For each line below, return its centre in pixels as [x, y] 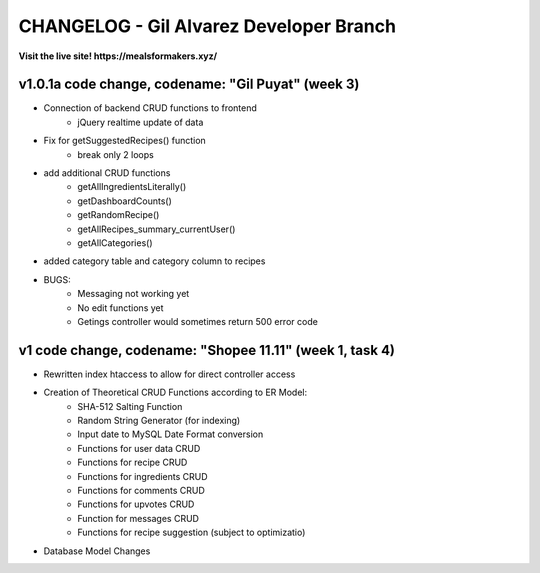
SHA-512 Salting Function [130, 406]
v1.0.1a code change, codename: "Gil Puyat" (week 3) [189, 84]
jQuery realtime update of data [140, 122]
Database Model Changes [97, 551]
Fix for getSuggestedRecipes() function [125, 141]
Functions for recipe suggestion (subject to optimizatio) [191, 532]
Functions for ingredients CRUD [143, 476]
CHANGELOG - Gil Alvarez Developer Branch [207, 26]
